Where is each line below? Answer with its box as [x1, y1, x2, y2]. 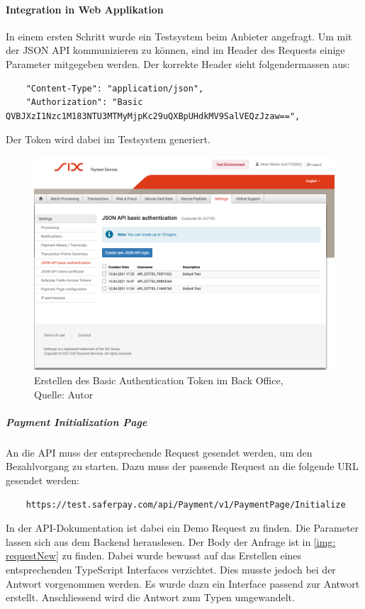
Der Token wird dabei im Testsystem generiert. [6, 132, 210, 147]
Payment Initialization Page [6, 414, 147, 429]
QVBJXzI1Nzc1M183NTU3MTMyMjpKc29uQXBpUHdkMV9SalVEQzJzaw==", [6, 111, 301, 121]
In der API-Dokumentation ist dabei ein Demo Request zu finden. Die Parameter [6, 520, 359, 535]
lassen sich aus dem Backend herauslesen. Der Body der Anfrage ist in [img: [6, 534, 336, 549]
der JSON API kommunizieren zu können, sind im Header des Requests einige [6, 43, 345, 57]
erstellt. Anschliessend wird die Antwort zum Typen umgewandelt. [6, 590, 295, 605]
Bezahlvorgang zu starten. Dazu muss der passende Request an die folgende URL [6, 459, 359, 474]
